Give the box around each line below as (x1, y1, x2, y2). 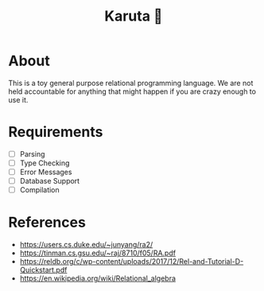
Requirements (8, 123, 103, 142)
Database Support (19, 177, 80, 186)
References (8, 214, 86, 231)
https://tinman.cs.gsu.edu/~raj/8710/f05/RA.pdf (19, 248, 177, 258)
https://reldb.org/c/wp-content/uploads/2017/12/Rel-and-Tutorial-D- (19, 257, 244, 266)
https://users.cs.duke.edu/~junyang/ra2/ (19, 240, 153, 250)
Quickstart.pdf (19, 266, 68, 275)
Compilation (19, 185, 60, 195)
